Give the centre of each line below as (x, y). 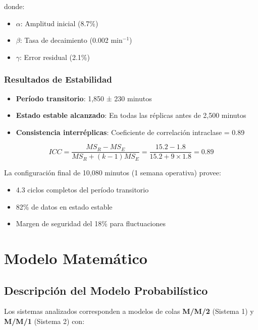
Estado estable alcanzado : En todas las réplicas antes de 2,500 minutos (131, 115)
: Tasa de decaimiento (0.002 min (71, 40)
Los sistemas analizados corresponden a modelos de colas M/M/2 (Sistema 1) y (129, 311)
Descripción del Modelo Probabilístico (106, 290)
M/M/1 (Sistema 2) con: (44, 321)
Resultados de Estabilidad (58, 79)
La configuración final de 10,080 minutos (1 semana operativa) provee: (113, 173)
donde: (14, 6)
